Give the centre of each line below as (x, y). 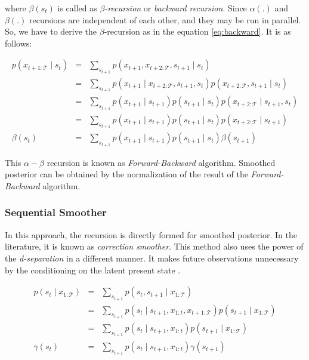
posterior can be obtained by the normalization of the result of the (126, 174)
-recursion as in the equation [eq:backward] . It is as (197, 31)
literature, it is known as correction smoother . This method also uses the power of (154, 246)
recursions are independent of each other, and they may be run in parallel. (165, 19)
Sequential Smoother (56, 212)
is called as (77, 8)
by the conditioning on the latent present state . (93, 270)
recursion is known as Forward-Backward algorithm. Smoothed (161, 162)
